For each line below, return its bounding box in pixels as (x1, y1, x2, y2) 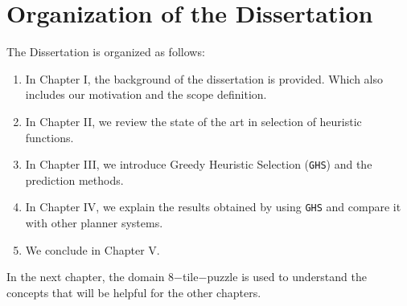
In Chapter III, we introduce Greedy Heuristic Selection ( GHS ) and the (25, 156, 372, 173)
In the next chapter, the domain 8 (6, 268, 175, 285)
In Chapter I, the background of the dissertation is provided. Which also (25, 70, 384, 87)
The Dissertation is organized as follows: (6, 43, 205, 60)
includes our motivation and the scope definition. (25, 86, 267, 103)
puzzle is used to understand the (207, 268, 367, 285)
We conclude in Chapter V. (25, 241, 160, 258)
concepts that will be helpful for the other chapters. (6, 284, 261, 300)
